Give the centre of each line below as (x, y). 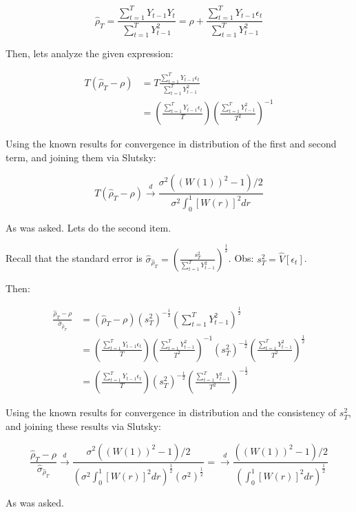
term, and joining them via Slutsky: (81, 157)
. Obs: (241, 258)
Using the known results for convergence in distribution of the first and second (171, 144)
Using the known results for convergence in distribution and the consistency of (171, 412)
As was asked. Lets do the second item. (88, 227)
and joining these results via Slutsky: (83, 426)
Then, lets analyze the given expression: (90, 53)
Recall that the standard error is (74, 258)
